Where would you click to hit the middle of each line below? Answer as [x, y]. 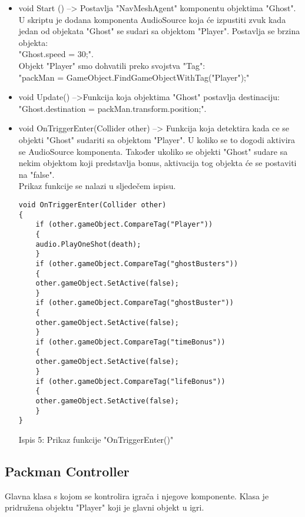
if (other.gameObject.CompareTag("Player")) [124, 225]
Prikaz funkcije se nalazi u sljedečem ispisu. [97, 186]
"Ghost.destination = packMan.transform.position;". [112, 108]
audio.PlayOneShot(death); [88, 244]
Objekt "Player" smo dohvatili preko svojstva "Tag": [112, 65]
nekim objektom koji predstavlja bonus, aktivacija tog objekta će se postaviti [158, 163]
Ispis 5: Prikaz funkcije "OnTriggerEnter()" [96, 439]
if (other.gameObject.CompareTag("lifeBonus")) [130, 381]
